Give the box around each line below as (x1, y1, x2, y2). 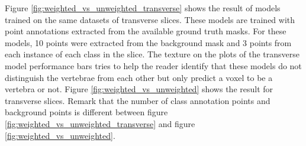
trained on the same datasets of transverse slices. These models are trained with (5, 13, 295, 25)
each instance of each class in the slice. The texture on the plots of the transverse (5, 48, 299, 60)
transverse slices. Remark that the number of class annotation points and (5, 94, 270, 106)
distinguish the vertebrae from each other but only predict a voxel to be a (5, 71, 273, 83)
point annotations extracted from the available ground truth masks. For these (5, 25, 286, 37)
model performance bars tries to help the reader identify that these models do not (5, 59, 302, 72)
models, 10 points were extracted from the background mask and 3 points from (5, 36, 292, 48)
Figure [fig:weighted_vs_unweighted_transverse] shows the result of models (5, 2, 281, 14)
